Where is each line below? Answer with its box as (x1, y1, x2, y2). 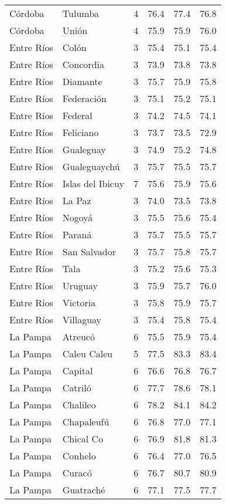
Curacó (62, 466, 92, 479)
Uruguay (62, 279, 98, 292)
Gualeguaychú (62, 160, 120, 173)
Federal (62, 109, 93, 122)
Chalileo (62, 398, 96, 411)
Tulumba (62, 6, 100, 20)
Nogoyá (62, 211, 93, 224)
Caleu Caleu (62, 347, 113, 360)
